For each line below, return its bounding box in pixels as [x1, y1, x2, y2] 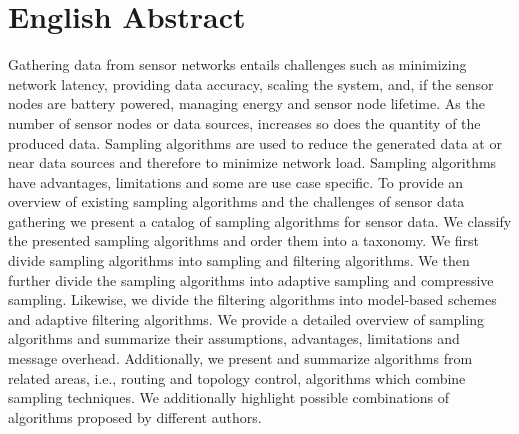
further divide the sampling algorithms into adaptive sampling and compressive [8, 269, 494, 290]
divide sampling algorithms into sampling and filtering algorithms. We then [8, 250, 470, 271]
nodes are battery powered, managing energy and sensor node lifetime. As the [8, 93, 485, 114]
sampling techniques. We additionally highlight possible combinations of [8, 387, 450, 408]
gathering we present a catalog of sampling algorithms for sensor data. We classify [8, 210, 512, 231]
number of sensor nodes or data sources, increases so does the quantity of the [8, 112, 481, 133]
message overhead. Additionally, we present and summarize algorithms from [8, 348, 473, 369]
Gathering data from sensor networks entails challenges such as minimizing [8, 54, 467, 75]
